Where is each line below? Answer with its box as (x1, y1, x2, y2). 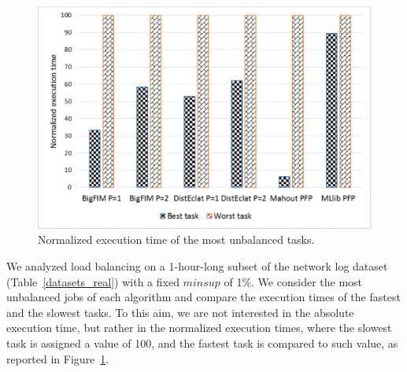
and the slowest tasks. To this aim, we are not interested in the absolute (6, 304, 354, 320)
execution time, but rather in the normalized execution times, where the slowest (6, 319, 392, 336)
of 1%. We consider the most (224, 273, 363, 289)
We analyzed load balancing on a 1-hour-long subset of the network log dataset (6, 257, 388, 274)
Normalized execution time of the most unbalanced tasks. (38, 231, 315, 248)
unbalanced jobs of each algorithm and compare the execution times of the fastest (6, 289, 401, 305)
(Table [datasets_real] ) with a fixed (6, 273, 179, 289)
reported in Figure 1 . (6, 350, 109, 366)
